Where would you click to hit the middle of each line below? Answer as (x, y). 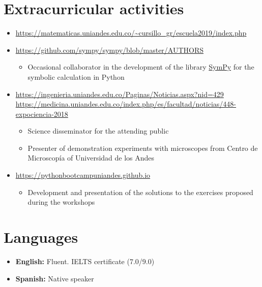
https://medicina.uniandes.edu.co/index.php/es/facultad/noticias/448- (126, 104)
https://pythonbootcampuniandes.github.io (83, 175)
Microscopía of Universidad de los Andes (91, 158)
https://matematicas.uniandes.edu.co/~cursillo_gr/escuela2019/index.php (131, 33)
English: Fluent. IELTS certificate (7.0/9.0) (85, 261)
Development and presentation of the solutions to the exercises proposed (140, 192)
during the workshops (61, 202)
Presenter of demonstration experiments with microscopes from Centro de (143, 148)
